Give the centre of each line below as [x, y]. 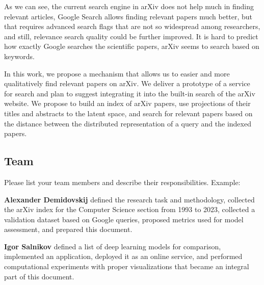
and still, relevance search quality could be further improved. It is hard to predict [131, 36]
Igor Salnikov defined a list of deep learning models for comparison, [113, 246]
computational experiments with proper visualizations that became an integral [127, 266]
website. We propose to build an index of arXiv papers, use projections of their [127, 103]
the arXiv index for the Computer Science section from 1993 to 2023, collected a [130, 209]
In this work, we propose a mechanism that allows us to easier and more [117, 73]
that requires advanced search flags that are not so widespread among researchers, [132, 26]
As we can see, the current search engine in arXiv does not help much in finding [129, 6]
